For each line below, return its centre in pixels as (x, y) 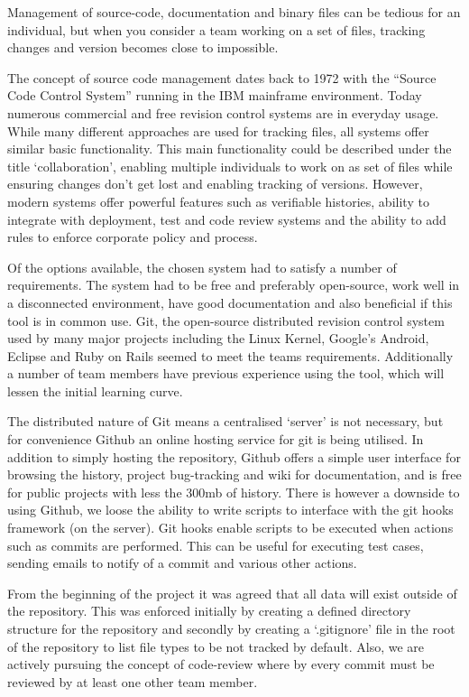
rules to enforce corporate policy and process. (133, 237)
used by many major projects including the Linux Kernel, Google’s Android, (218, 338)
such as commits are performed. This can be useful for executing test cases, (216, 545)
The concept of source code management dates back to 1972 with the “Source (222, 77)
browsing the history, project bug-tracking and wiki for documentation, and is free (234, 474)
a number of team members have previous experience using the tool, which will (226, 373)
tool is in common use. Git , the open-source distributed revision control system (226, 320)
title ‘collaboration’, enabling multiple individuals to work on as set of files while (230, 166)
